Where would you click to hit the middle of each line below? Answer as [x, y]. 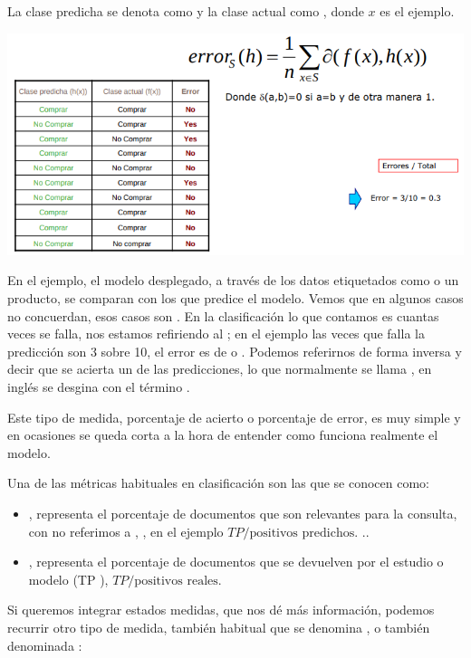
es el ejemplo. [417, 11]
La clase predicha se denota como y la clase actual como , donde [186, 11]
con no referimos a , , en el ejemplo [126, 531]
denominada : [45, 645]
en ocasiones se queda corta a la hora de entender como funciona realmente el [223, 435]
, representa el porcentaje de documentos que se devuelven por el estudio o [236, 562]
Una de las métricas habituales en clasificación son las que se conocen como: [219, 483]
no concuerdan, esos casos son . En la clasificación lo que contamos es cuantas [223, 315]
